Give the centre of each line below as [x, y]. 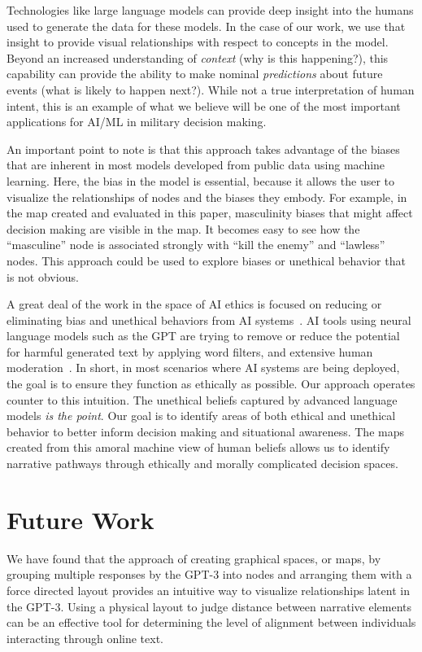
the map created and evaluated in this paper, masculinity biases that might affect [210, 213]
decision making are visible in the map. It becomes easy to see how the [183, 228]
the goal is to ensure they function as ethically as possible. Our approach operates [211, 384]
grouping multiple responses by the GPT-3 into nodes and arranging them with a [209, 574]
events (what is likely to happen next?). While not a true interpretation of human [211, 89]
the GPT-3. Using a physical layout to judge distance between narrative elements [209, 606]
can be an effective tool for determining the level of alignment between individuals [211, 622]
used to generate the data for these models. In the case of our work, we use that [206, 26]
